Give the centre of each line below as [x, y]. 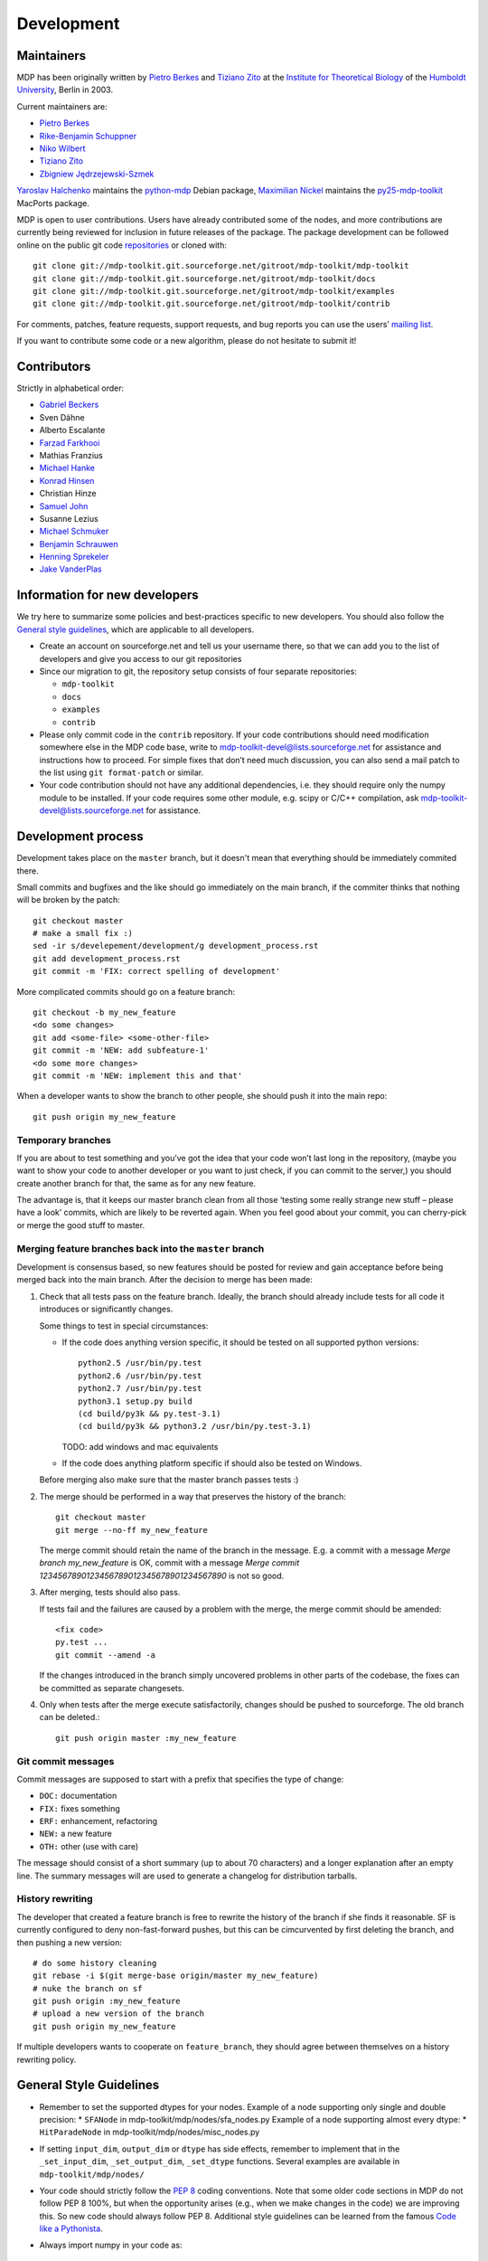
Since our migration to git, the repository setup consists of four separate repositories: [198, 671]
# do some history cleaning [95, 1963]
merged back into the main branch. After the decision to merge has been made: [165, 1280]
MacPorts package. [53, 203]
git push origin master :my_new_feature [146, 1738]
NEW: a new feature [76, 1834]
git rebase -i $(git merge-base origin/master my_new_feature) [176, 1976]
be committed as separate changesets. [112, 1688]
